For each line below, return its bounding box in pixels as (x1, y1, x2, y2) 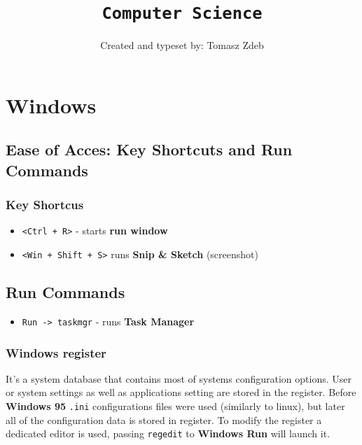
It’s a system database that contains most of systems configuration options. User (6, 371, 351, 386)
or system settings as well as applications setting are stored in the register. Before (6, 385, 356, 400)
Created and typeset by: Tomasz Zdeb (100, 38, 264, 52)
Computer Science (102, 3, 263, 24)
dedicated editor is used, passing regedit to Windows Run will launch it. (6, 426, 330, 441)
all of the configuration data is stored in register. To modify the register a (6, 412, 322, 427)
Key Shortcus (6, 196, 84, 213)
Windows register (6, 344, 106, 361)
